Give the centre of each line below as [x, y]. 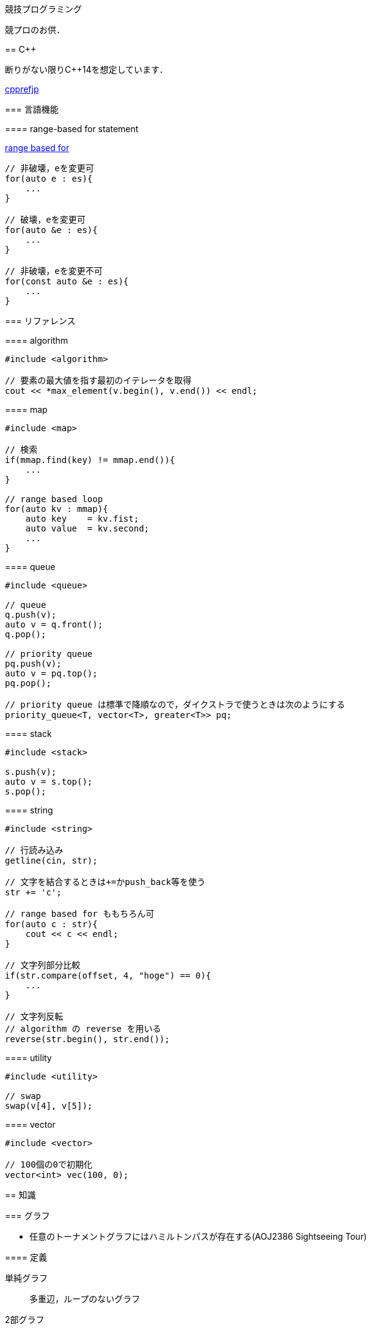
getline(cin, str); [51, 861]
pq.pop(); [28, 683]
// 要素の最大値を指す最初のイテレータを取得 [98, 380]
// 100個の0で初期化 [49, 1164]
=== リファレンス [40, 321]
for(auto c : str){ [51, 924]
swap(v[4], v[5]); [49, 1106]
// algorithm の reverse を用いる [83, 1029]
